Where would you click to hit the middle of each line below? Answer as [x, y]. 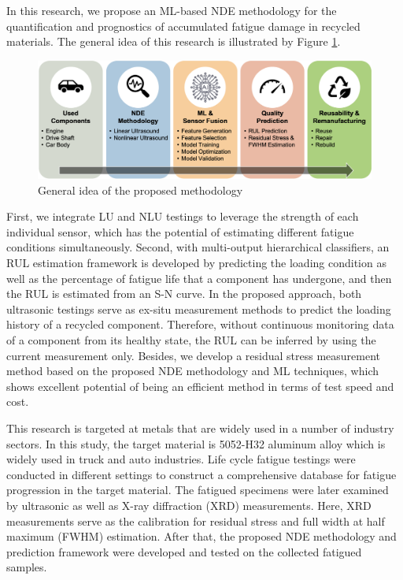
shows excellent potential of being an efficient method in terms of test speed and [200, 386]
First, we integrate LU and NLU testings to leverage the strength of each [183, 216]
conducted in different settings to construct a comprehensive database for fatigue [201, 474]
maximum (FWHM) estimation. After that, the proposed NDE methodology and [201, 536]
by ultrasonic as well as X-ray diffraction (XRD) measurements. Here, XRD [189, 505]
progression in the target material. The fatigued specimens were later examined [198, 490]
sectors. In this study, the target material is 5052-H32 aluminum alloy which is [196, 443]
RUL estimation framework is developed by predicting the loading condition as [196, 263]
